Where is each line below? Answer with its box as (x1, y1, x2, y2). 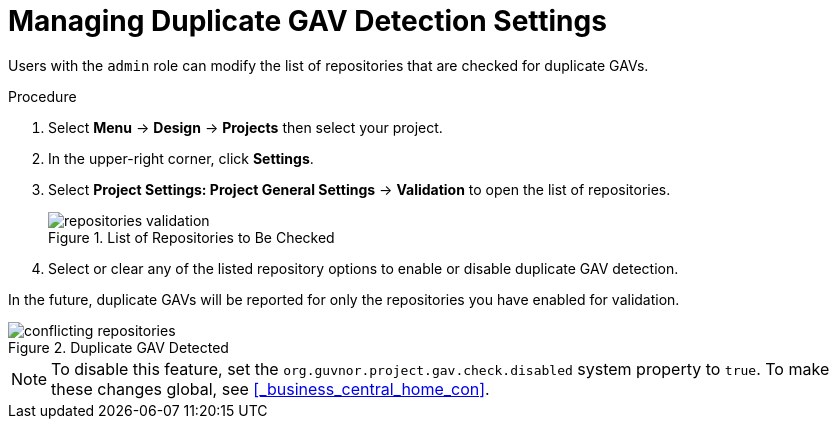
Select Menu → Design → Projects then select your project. (48, 118, 443, 136)
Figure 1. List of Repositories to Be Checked (48, 228, 335, 246)
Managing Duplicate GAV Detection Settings (8, 4, 607, 38)
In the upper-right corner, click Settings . (48, 149, 314, 167)
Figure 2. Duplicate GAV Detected (8, 338, 229, 356)
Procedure (8, 87, 77, 105)
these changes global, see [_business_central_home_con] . (51, 378, 490, 399)
